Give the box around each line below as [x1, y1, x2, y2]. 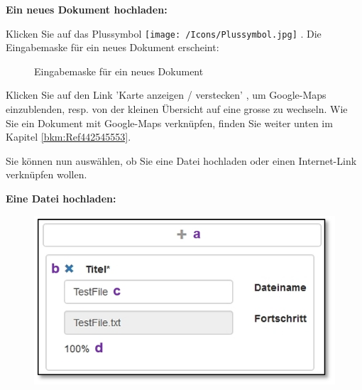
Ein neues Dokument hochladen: [6, 2, 168, 16]
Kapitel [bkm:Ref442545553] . [6, 129, 131, 144]
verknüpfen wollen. [6, 167, 87, 182]
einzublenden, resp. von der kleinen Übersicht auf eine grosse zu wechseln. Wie [6, 102, 348, 117]
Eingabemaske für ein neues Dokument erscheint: [6, 40, 219, 55]
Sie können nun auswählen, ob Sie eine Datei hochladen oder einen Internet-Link [6, 153, 357, 168]
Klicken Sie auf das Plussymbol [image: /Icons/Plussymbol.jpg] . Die [6, 26, 322, 40]
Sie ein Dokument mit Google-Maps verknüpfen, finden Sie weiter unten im [6, 115, 333, 130]
